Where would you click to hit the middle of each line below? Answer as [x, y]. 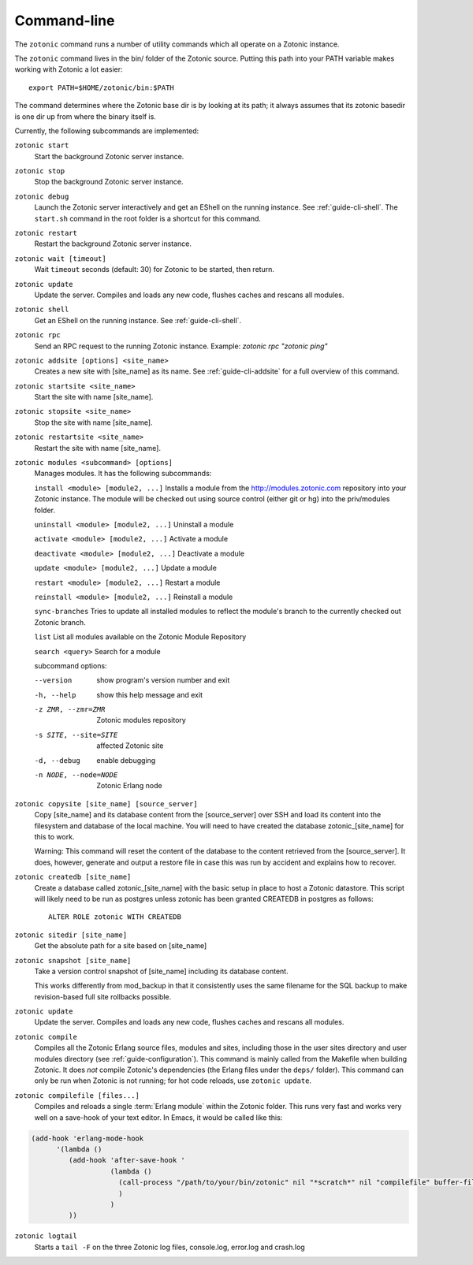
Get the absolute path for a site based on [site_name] [121, 946]
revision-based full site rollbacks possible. [103, 996]
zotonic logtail [46, 1236]
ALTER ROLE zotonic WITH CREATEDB [115, 917]
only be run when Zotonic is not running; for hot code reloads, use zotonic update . [173, 1081]
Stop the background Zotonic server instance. [109, 182]
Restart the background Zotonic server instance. [113, 244]
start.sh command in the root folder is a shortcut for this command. [148, 218]
